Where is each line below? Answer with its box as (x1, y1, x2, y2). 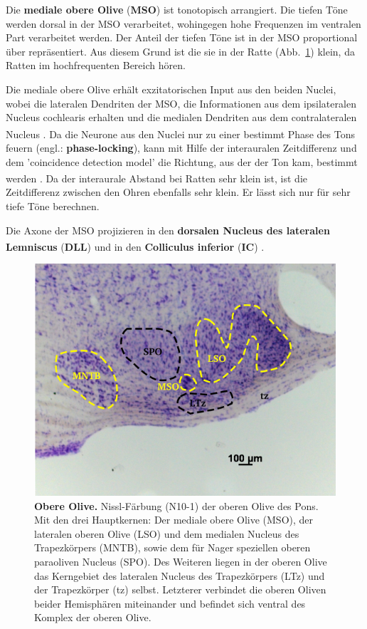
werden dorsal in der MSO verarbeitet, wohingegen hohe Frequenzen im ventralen (6, 16, 361, 31)
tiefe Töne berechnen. (6, 199, 100, 214)
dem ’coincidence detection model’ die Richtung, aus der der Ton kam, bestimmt (6, 154, 358, 169)
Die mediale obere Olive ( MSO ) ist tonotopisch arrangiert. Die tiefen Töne (6, 2, 348, 16)
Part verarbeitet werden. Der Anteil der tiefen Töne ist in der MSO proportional (6, 30, 358, 45)
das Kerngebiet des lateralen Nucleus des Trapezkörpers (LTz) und (34, 568, 325, 583)
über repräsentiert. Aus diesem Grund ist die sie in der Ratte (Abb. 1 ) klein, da (6, 43, 355, 58)
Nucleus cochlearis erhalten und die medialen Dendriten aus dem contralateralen (6, 110, 357, 125)
